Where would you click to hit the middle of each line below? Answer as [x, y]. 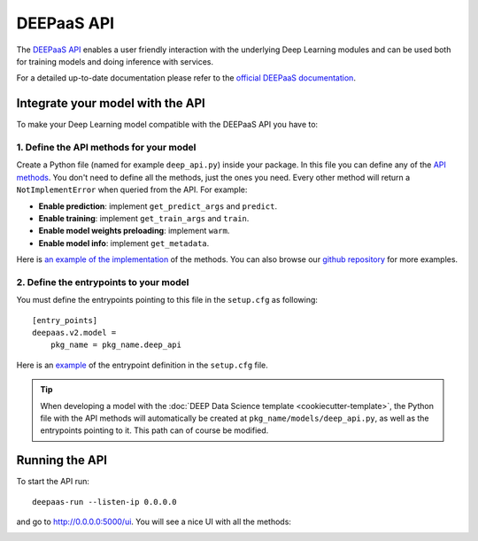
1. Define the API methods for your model [106, 147]
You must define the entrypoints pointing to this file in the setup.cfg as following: [167, 300]
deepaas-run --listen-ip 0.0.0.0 [104, 502]
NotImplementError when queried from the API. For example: [132, 189]
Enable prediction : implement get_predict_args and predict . [158, 206]
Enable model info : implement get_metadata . [124, 243]
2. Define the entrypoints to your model [103, 282]
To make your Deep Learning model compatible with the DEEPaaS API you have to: [167, 125]
